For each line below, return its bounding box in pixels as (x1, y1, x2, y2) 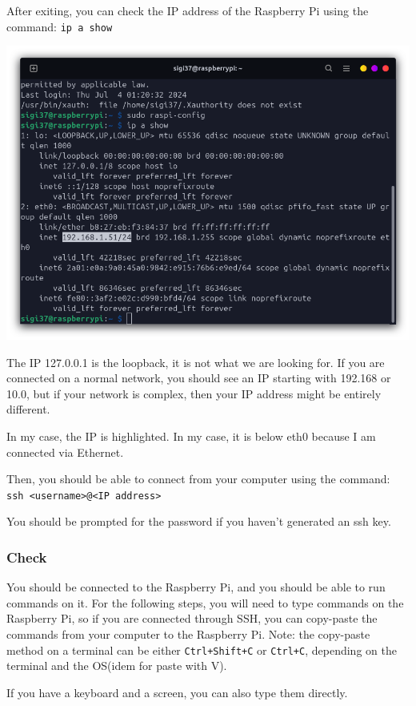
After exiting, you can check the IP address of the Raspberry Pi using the (6, 2, 369, 18)
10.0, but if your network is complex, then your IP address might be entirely (6, 385, 382, 401)
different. (6, 401, 50, 418)
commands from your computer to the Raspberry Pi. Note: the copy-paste (6, 626, 370, 642)
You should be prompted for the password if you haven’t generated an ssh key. (6, 513, 391, 530)
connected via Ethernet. (6, 443, 124, 460)
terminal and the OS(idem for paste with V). (6, 657, 227, 674)
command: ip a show (6, 18, 113, 34)
